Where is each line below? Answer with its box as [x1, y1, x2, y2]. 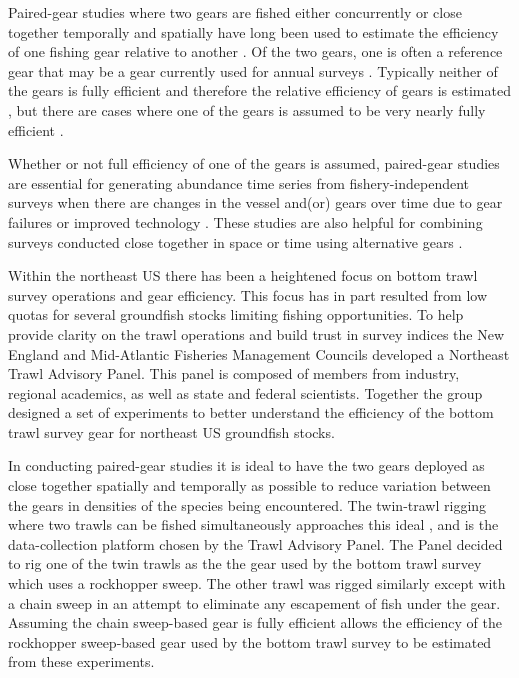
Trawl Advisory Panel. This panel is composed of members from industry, [8, 363, 460, 384]
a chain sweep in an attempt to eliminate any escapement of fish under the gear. [8, 592, 501, 613]
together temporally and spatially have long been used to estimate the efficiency [8, 21, 499, 42]
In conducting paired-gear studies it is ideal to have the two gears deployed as [8, 455, 485, 476]
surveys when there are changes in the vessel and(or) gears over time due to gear [8, 192, 503, 213]
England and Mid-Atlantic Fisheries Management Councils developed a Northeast [8, 343, 510, 364]
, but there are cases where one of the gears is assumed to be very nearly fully [8, 99, 486, 120]
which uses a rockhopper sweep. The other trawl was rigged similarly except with [8, 573, 506, 594]
